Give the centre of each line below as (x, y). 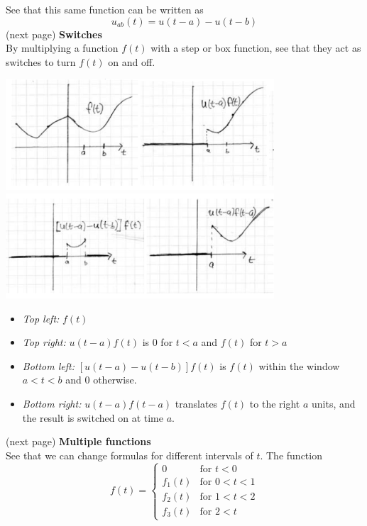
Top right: (44, 342)
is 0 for (158, 342)
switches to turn (41, 61)
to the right (275, 404)
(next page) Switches (54, 34)
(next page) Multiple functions (78, 441)
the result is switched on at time (93, 417)
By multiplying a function (62, 48)
